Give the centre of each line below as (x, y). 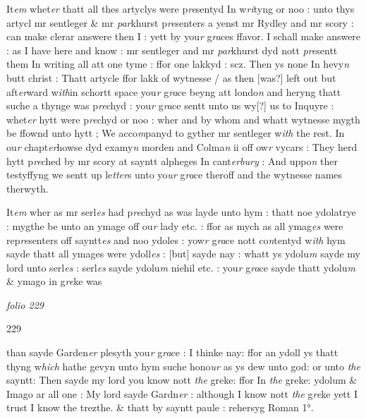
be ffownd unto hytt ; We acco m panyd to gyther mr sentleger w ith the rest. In (176, 133)
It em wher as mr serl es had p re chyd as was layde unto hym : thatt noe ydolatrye (181, 212)
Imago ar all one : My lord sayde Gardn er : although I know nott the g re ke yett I (182, 393)
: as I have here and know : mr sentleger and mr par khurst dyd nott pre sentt (172, 50)
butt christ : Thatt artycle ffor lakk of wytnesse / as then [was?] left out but (171, 77)
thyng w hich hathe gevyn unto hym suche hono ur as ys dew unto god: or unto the (183, 366)
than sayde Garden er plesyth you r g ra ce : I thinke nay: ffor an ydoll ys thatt (172, 352)
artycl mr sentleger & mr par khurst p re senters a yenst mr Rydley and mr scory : (180, 22)
